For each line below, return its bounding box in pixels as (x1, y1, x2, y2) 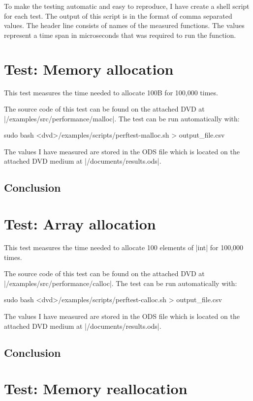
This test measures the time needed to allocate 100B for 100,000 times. (4, 87, 218, 97)
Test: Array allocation (4, 214, 156, 234)
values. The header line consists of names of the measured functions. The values (4, 20, 245, 30)
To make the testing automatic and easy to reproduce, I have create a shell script (4, 1, 250, 11)
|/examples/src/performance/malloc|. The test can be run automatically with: (4, 113, 240, 123)
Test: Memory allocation (4, 58, 174, 79)
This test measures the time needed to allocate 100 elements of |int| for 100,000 (4, 242, 244, 252)
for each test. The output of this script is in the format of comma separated (4, 10, 232, 21)
